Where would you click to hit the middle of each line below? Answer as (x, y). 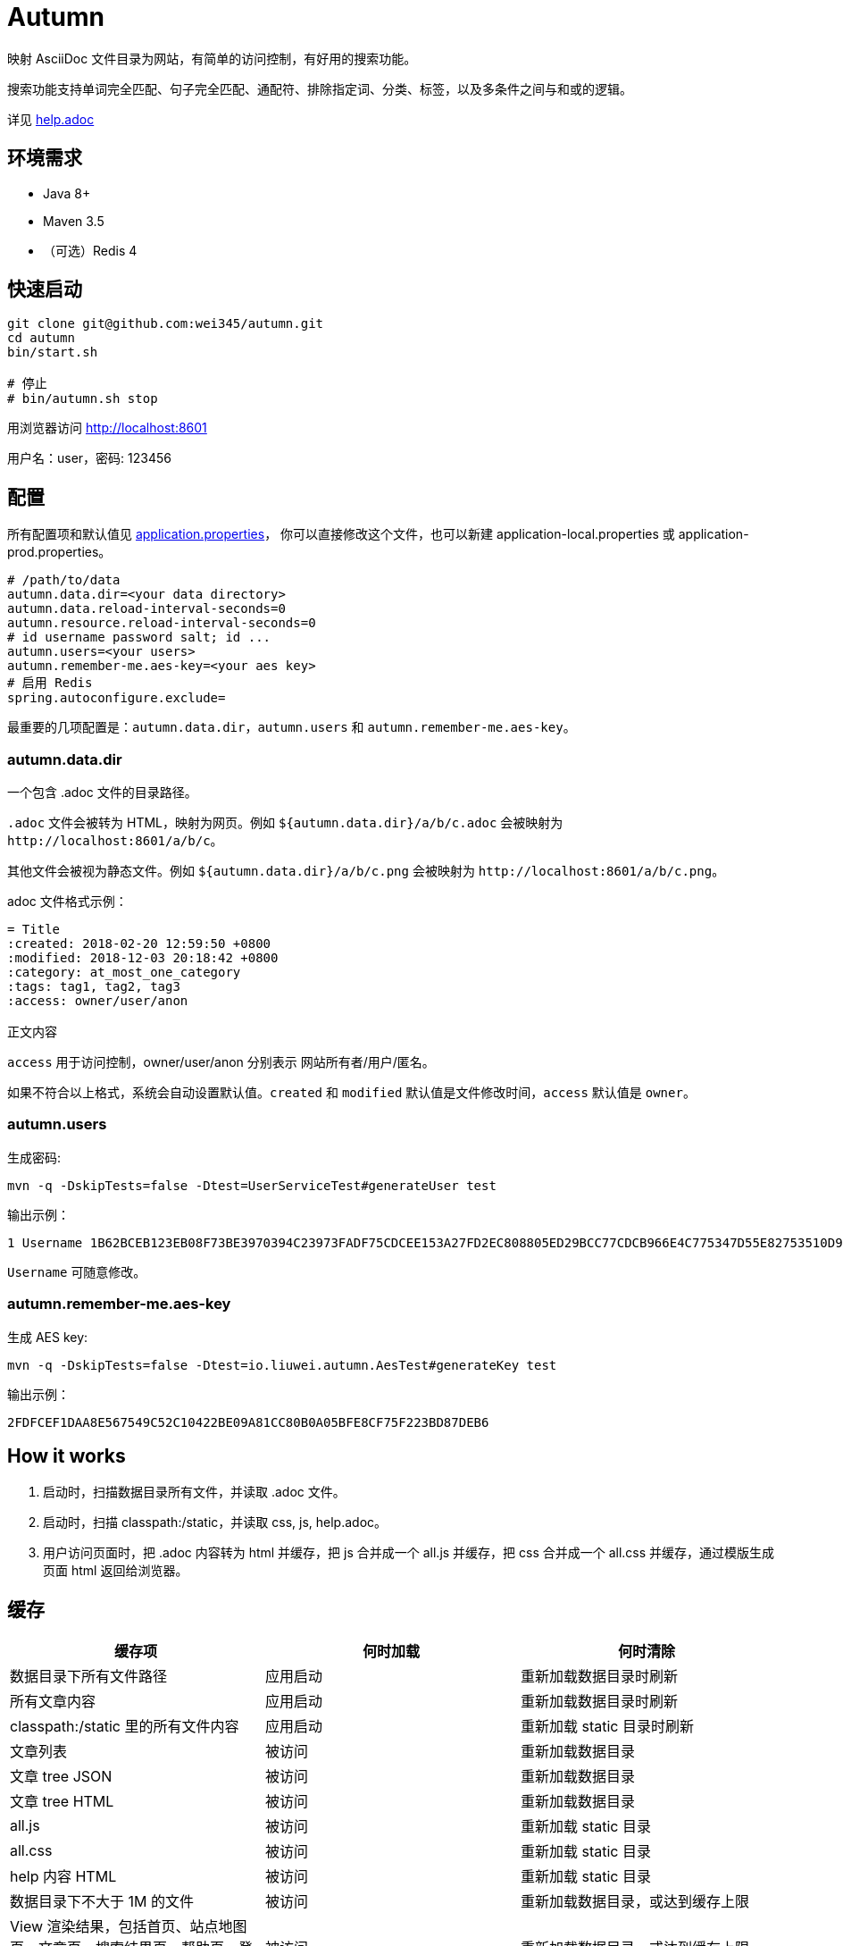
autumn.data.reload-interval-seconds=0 (146, 609)
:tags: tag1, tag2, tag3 (94, 987)
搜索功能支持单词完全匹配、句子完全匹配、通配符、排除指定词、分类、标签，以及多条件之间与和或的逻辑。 (320, 88)
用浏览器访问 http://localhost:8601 (107, 428)
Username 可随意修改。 (77, 1271)
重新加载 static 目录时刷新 (607, 1727)
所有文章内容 (53, 1702)
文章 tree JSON (61, 1777)
